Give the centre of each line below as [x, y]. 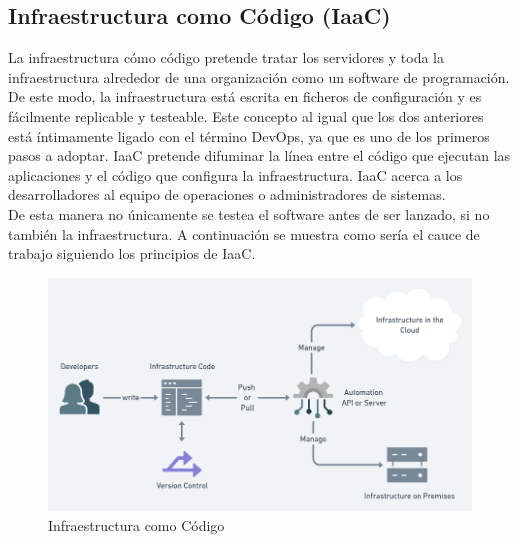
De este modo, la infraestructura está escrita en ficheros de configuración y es [245, 96]
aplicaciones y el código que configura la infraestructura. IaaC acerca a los [235, 174]
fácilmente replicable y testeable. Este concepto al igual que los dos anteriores [246, 115]
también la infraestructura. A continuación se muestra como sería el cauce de [244, 233]
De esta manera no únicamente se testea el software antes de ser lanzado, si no [249, 213]
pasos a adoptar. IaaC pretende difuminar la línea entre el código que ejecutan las [259, 155]
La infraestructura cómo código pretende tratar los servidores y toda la [226, 57]
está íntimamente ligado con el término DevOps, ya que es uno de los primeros [249, 135]
